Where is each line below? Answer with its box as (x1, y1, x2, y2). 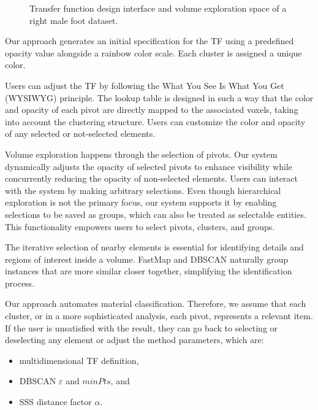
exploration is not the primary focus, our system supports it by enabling (5, 196, 277, 209)
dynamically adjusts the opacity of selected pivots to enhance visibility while (5, 160, 292, 172)
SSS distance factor (19, 395, 92, 408)
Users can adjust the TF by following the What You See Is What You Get (5, 79, 284, 91)
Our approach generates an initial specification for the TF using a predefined (5, 34, 294, 47)
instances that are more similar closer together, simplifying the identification (5, 265, 292, 277)
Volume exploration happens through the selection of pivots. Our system (5, 147, 278, 160)
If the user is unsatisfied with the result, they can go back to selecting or (5, 321, 278, 334)
